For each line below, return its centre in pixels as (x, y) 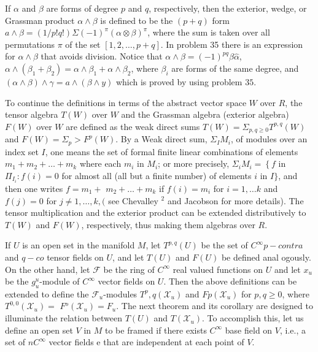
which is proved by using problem (179, 81)
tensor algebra (32, 114)
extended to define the (47, 293)
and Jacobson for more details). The (235, 200)
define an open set (39, 330)
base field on (249, 330)
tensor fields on (75, 257)
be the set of (224, 245)
